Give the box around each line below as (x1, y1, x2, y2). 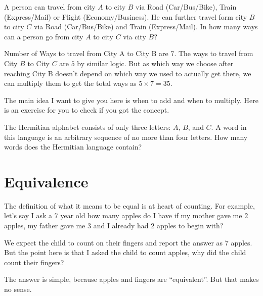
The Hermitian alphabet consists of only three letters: (4, 121, 171, 132)
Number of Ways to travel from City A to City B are (4, 48, 168, 59)
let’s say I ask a (4, 210, 53, 221)
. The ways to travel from (174, 48, 253, 59)
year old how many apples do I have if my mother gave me (60, 210, 242, 221)
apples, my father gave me (4, 220, 85, 231)
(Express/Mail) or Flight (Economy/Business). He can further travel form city (4, 11, 247, 22)
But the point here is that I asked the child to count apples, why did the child (4, 247, 246, 258)
